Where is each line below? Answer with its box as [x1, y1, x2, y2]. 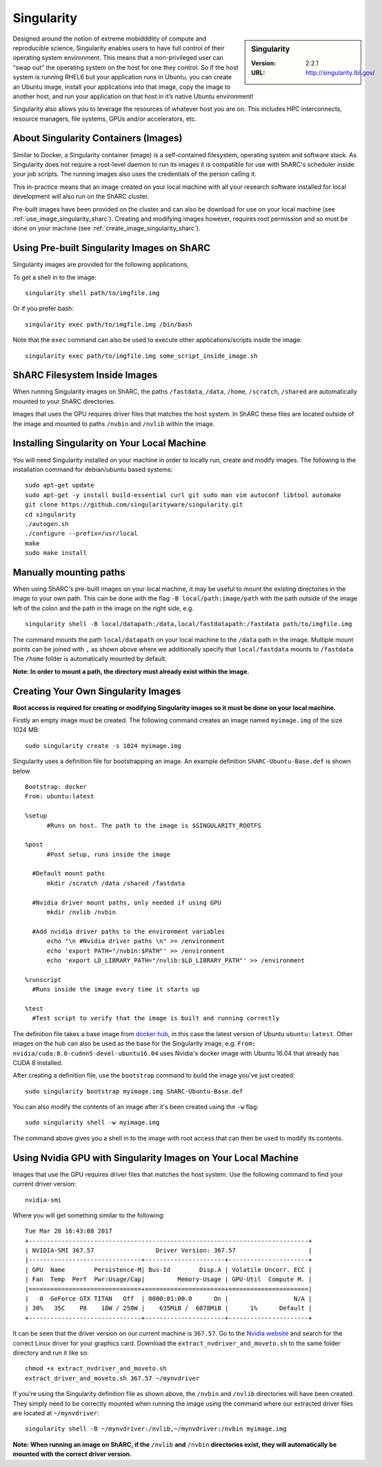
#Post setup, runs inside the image [46, 850, 171, 858]
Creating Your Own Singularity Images [12, 685, 181, 697]
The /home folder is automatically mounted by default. [12, 655, 167, 663]
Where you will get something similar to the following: [12, 1211, 165, 1220]
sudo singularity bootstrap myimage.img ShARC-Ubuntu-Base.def [25, 1087, 243, 1095]
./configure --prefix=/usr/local [25, 529, 138, 538]
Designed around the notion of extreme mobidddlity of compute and [12, 34, 207, 43]
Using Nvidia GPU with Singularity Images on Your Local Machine [12, 1152, 299, 1164]
